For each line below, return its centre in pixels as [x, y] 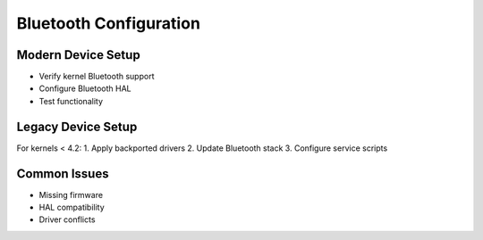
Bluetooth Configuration [109, 23]
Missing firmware [71, 194]
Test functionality [71, 101]
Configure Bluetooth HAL [85, 88]
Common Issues [63, 174]
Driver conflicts [67, 219]
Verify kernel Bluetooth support [97, 77]
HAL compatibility [72, 207]
